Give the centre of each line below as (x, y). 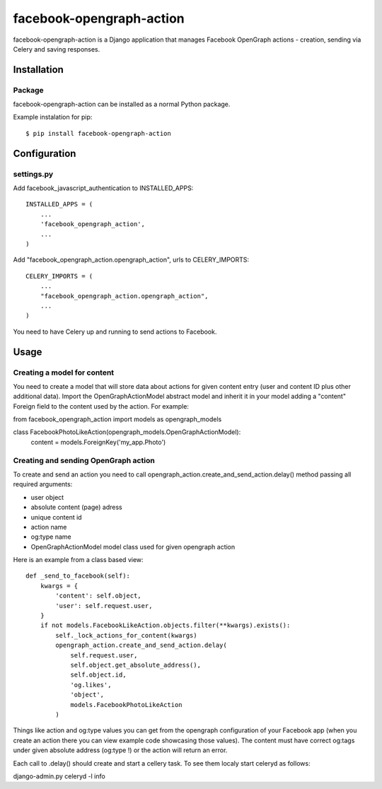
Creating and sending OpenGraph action (84, 460)
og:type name (51, 537)
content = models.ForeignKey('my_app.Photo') (98, 442)
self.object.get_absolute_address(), (136, 665)
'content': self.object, (98, 596)
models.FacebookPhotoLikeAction (127, 705)
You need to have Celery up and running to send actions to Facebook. (115, 332)
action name (49, 527)
